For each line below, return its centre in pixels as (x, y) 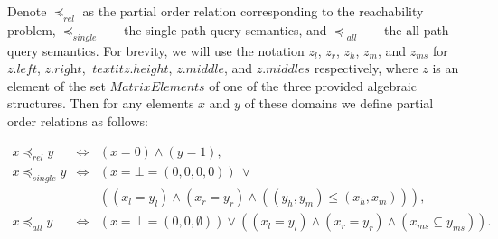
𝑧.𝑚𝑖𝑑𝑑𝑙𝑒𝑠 (283, 70)
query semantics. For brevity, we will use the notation (156, 50)
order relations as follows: (78, 120)
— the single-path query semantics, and (217, 29)
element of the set (56, 85)
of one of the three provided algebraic (313, 85)
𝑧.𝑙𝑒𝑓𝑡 (23, 70)
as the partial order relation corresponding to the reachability (253, 11)
